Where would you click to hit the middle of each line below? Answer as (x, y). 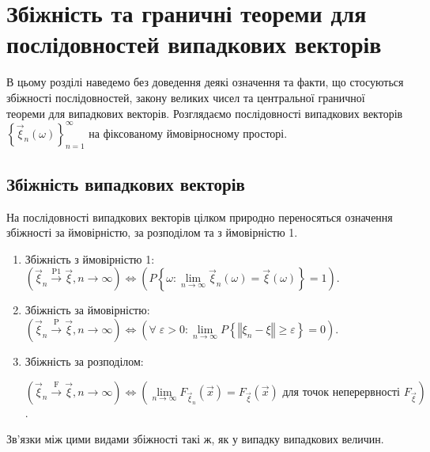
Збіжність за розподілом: (84, 361)
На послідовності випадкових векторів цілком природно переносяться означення (200, 217)
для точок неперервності (341, 392)
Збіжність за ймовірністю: (87, 310)
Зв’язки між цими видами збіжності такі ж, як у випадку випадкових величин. (195, 439)
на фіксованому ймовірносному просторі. (188, 133)
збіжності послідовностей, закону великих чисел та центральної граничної (186, 97)
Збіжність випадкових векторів (126, 183)
